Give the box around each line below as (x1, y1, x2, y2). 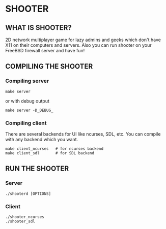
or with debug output (5, 97, 50, 104)
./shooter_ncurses (5, 214, 44, 219)
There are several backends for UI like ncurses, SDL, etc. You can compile (5, 130, 161, 137)
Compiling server (5, 77, 49, 84)
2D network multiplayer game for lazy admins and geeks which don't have (5, 37, 161, 43)
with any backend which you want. (5, 136, 78, 142)
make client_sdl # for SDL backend (5, 150, 95, 155)
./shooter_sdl (5, 219, 36, 224)
